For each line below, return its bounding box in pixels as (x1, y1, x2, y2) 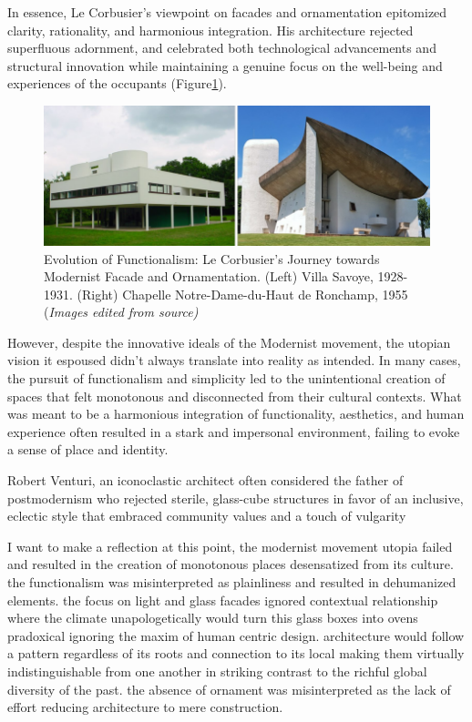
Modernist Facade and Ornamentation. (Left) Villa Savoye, (44, 267, 374, 286)
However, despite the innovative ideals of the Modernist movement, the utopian (7, 332, 451, 351)
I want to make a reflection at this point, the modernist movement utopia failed (7, 536, 453, 555)
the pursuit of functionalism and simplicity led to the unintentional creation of (7, 369, 446, 388)
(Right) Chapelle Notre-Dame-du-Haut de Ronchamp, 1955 (77, 284, 408, 303)
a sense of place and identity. (7, 440, 169, 459)
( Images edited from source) (44, 302, 199, 321)
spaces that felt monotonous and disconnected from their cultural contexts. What (7, 386, 462, 405)
